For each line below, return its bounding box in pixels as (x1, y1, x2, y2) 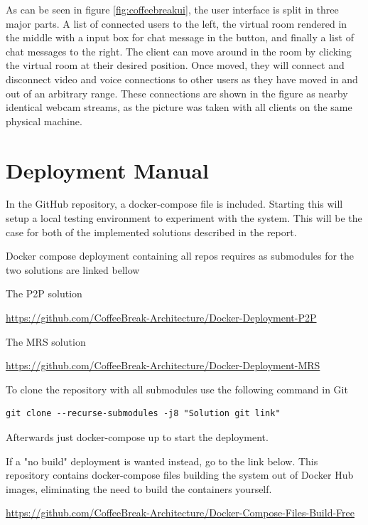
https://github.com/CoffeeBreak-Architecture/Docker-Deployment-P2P (6, 310, 317, 325)
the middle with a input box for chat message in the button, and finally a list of (6, 30, 354, 45)
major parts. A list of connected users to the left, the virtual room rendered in (6, 16, 347, 31)
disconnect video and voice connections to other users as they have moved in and (6, 71, 358, 86)
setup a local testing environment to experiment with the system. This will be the (6, 211, 362, 226)
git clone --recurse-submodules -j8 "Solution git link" (6, 408, 281, 419)
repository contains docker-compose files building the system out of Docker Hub (6, 467, 354, 482)
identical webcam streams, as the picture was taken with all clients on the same (6, 100, 352, 115)
